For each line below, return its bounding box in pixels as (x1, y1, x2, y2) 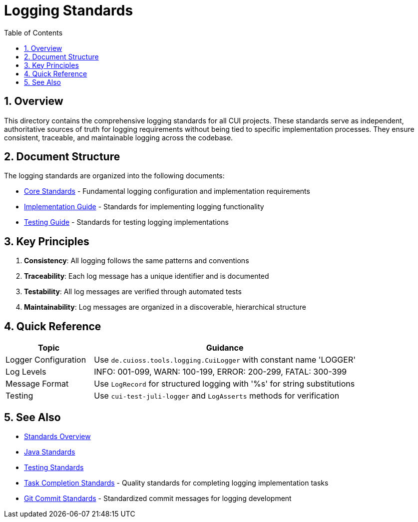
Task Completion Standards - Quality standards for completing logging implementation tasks (24, 478, 329, 487)
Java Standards (24, 447, 75, 456)
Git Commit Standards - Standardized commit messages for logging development (24, 494, 292, 503)
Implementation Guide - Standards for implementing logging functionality (24, 202, 264, 211)
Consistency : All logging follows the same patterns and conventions (24, 256, 249, 265)
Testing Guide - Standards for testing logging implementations (24, 218, 229, 227)
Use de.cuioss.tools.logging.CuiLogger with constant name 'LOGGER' (94, 355, 356, 365)
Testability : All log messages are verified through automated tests (24, 287, 242, 296)
